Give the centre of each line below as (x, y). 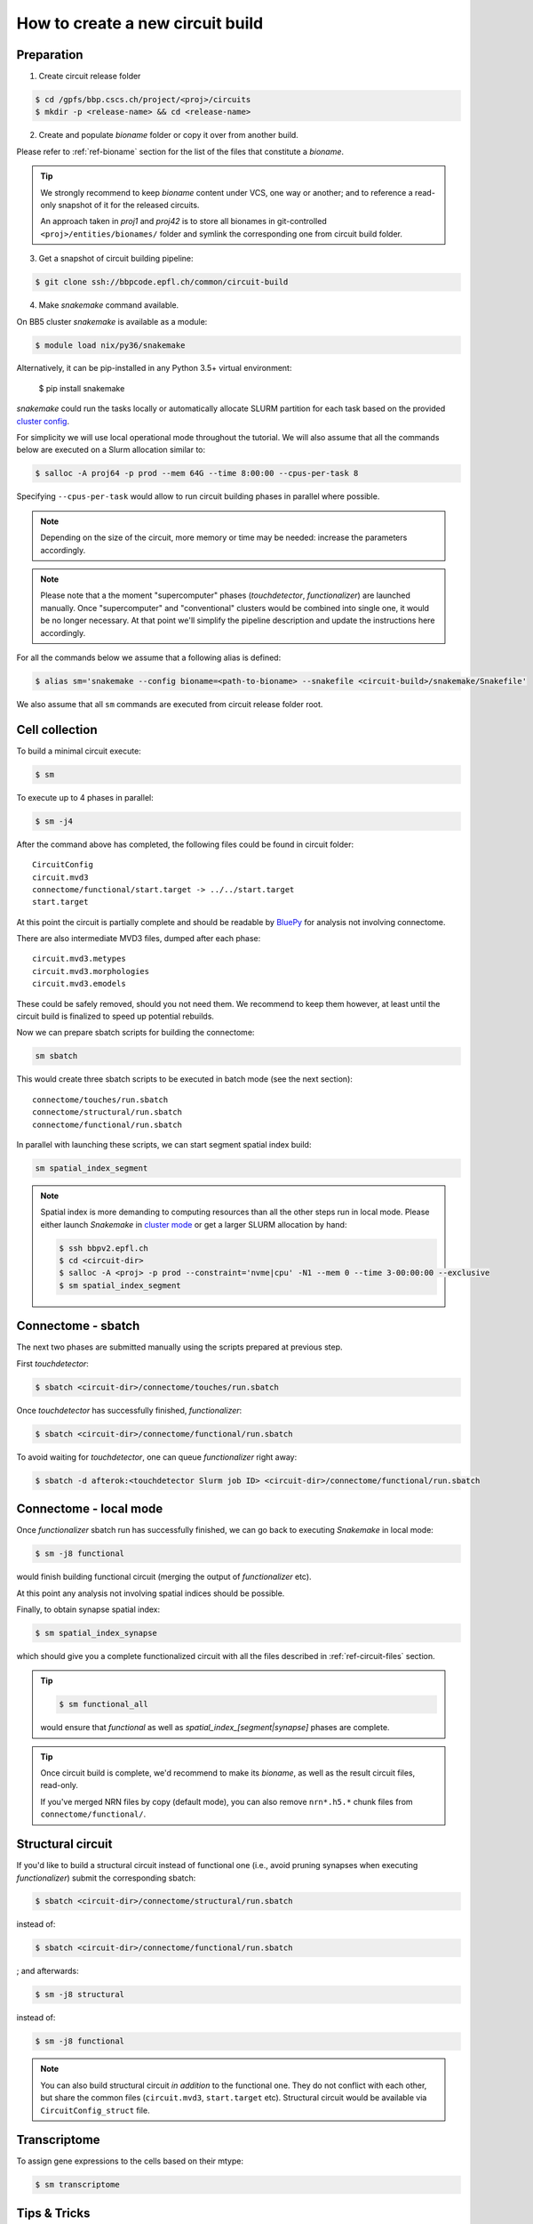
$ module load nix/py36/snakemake (110, 345)
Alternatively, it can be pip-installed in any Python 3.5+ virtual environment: (154, 368)
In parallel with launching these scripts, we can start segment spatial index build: (164, 1144)
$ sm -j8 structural (80, 1994)
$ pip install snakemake (82, 388)
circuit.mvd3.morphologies (91, 971)
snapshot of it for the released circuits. (129, 205)
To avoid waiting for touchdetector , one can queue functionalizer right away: (157, 1457)
